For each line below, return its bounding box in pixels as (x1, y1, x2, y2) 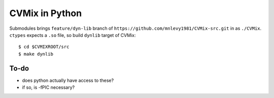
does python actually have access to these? (22, 77, 114, 83)
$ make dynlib (18, 51, 53, 57)
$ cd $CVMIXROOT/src (18, 44, 70, 50)
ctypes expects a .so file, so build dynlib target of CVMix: (9, 32, 136, 38)
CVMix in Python (9, 8, 82, 19)
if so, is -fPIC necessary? (22, 84, 75, 90)
